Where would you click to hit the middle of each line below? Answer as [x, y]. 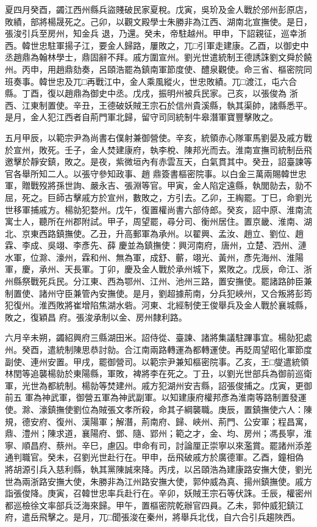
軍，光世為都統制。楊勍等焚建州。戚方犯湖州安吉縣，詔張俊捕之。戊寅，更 [154, 385]
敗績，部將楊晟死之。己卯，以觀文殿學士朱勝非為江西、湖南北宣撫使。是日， [158, 21]
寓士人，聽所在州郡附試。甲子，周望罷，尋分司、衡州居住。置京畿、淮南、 [154, 221]
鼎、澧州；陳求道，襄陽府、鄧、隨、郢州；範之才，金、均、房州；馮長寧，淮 [158, 433]
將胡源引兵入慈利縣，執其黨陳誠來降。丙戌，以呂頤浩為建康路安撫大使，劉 [154, 469]
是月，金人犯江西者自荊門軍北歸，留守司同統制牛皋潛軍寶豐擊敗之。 [141, 117]
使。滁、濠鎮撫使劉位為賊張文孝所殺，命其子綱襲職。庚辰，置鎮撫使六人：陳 [158, 409]
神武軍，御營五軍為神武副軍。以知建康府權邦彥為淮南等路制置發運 [174, 397]
